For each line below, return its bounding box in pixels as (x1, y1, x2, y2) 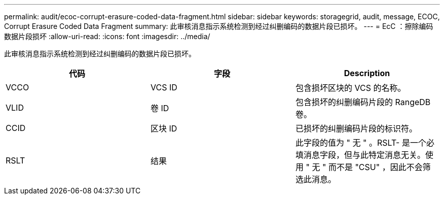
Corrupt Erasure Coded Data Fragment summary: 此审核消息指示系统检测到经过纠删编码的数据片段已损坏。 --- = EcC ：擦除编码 (4, 22, 433, 30)
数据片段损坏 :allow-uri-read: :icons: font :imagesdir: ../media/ (4, 32, 210, 41)
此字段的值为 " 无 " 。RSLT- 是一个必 (295, 138, 434, 148)
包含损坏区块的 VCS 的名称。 (295, 83, 406, 93)
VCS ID (150, 82, 177, 92)
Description (344, 68, 390, 78)
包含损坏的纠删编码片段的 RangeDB (295, 97, 431, 107)
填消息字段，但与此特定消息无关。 (295, 150, 425, 160)
